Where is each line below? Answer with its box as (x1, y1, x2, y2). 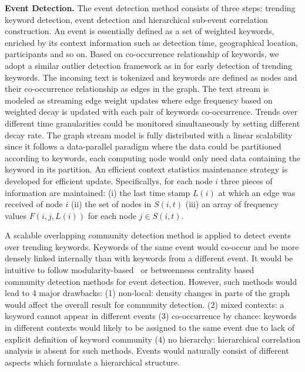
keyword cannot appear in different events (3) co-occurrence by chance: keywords (5, 310, 297, 322)
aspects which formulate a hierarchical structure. (5, 356, 180, 368)
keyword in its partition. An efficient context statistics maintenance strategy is (5, 163, 288, 175)
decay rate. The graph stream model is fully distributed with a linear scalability (5, 128, 293, 141)
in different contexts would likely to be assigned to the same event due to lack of (5, 321, 295, 334)
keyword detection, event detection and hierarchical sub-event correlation (5, 13, 268, 25)
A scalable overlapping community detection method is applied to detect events (5, 229, 291, 241)
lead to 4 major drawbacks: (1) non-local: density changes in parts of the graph (5, 287, 290, 299)
